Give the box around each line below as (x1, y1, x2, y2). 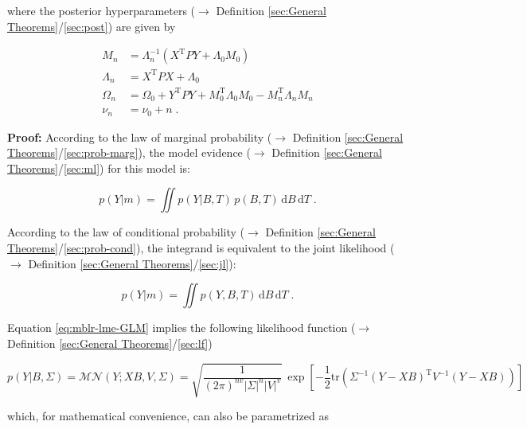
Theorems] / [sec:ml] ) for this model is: (7, 159, 190, 176)
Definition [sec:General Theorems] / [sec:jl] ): (28, 255, 236, 271)
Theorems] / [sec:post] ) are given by (7, 18, 176, 34)
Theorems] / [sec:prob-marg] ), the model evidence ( (7, 144, 251, 161)
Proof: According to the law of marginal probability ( (7, 128, 272, 145)
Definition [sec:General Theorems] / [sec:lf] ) (7, 334, 213, 351)
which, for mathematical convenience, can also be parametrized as (7, 407, 329, 423)
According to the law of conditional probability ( (7, 224, 245, 240)
